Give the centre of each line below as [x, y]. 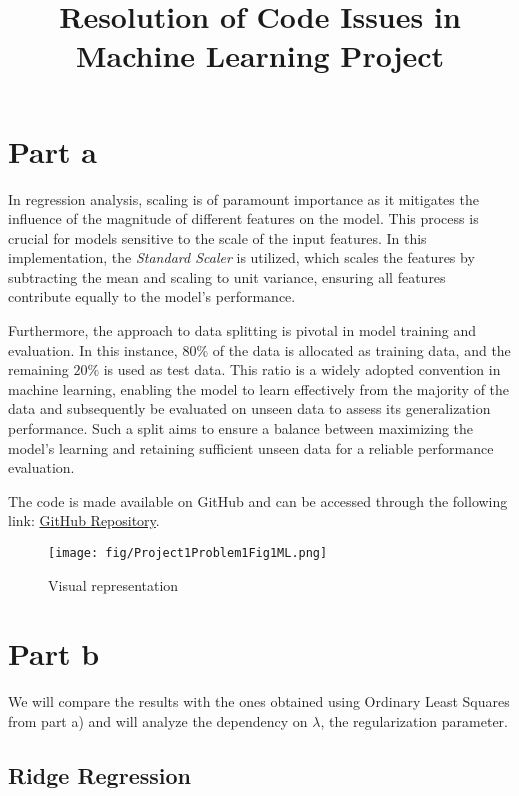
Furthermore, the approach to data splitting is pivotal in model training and [242, 330]
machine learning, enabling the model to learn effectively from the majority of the [259, 388]
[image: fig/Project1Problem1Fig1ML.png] [188, 553]
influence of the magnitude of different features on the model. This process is [243, 218]
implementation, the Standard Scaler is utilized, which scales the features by [241, 257]
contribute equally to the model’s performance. [152, 296]
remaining [38, 369]
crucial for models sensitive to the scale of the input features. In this [217, 237]
